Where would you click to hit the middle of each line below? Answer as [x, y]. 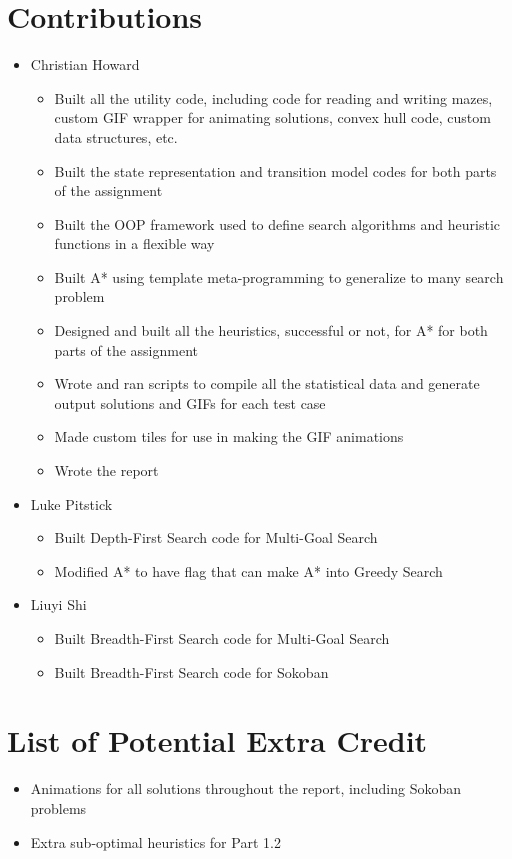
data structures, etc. [116, 136]
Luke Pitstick [71, 503]
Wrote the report [106, 470]
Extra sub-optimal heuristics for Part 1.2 [155, 841]
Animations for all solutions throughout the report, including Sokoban [246, 788]
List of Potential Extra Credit [217, 740]
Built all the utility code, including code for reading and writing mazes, [273, 97]
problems [58, 807]
